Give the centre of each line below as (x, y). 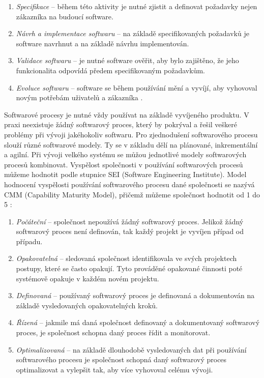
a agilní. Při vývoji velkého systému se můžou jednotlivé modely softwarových (125, 154)
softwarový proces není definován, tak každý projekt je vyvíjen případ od (130, 231)
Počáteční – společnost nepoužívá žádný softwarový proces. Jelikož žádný (130, 221)
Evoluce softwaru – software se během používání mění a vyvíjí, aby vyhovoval (137, 87)
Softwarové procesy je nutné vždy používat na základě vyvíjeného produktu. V (127, 114)
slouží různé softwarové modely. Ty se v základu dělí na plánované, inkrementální (131, 144)
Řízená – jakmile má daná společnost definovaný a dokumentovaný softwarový (138, 322)
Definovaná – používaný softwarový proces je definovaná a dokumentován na (135, 295)
